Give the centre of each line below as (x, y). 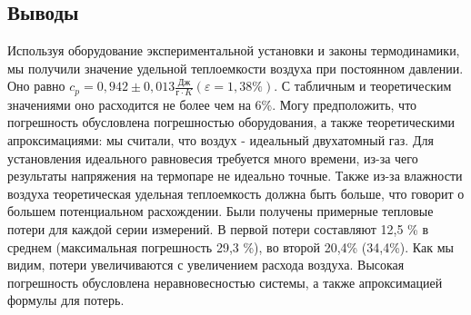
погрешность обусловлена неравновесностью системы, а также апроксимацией (225, 282)
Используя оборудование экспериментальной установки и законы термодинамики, (234, 50)
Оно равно (36, 86)
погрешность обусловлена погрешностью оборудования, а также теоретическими (231, 122)
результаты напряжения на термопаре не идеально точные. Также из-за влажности (235, 176)
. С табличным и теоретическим (363, 86)
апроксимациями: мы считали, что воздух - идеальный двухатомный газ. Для (220, 140)
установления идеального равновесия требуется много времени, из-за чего (213, 157)
